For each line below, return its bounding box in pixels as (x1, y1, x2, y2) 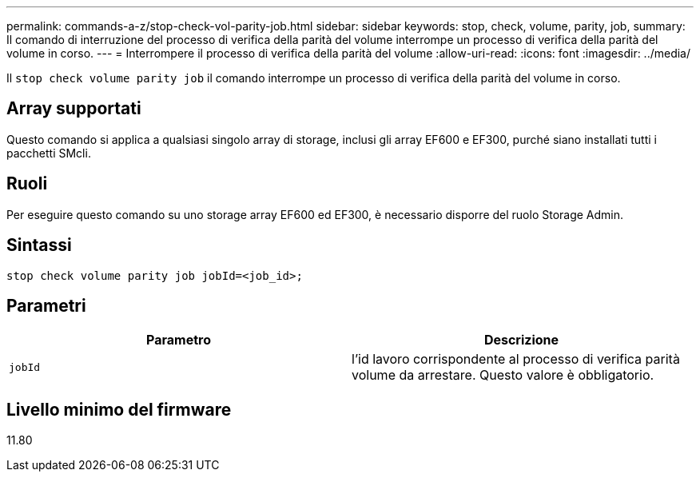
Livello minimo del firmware (6, 399, 232, 420)
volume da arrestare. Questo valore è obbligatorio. (352, 367, 654, 384)
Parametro (146, 332, 211, 349)
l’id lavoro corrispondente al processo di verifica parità (352, 351, 680, 368)
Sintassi (6, 235, 72, 256)
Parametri (6, 295, 86, 316)
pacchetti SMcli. (6, 145, 91, 160)
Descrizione (483, 332, 559, 349)
